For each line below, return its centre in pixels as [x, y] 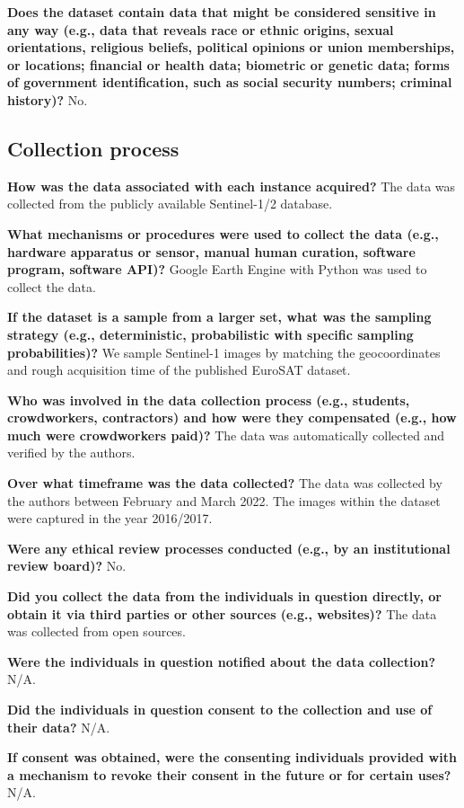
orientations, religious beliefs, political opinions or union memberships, [231, 47]
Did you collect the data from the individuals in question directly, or [224, 596]
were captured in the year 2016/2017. [110, 518]
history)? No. [48, 99]
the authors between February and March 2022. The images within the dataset [224, 500]
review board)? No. [67, 566]
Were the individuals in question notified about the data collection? [222, 661]
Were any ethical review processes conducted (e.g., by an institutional [229, 548]
